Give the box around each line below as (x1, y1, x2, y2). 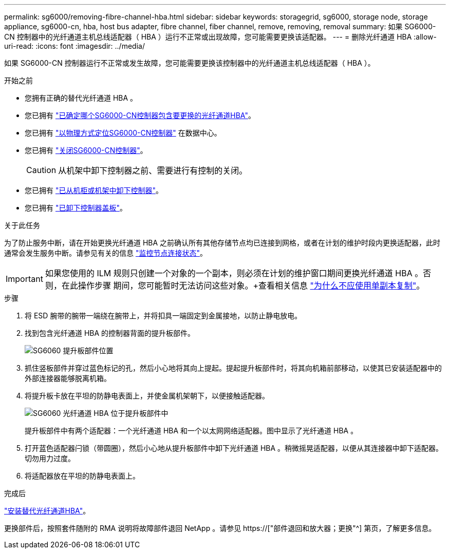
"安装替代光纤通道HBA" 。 (4, 506, 90, 515)
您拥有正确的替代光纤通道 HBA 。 (25, 93, 138, 102)
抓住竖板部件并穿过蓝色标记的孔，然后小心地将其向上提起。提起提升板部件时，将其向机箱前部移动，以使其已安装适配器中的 (25, 364, 442, 372)
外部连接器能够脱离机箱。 (25, 374, 111, 383)
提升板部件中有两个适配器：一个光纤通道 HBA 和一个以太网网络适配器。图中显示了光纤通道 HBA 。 (25, 426, 358, 435)
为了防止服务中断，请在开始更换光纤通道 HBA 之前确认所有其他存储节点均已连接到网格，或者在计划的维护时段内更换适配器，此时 (4, 238, 441, 247)
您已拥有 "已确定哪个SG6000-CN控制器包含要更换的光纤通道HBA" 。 (25, 111, 255, 120)
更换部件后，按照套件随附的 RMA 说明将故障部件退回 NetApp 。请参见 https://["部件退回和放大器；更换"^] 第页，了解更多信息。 (4, 524, 436, 532)
